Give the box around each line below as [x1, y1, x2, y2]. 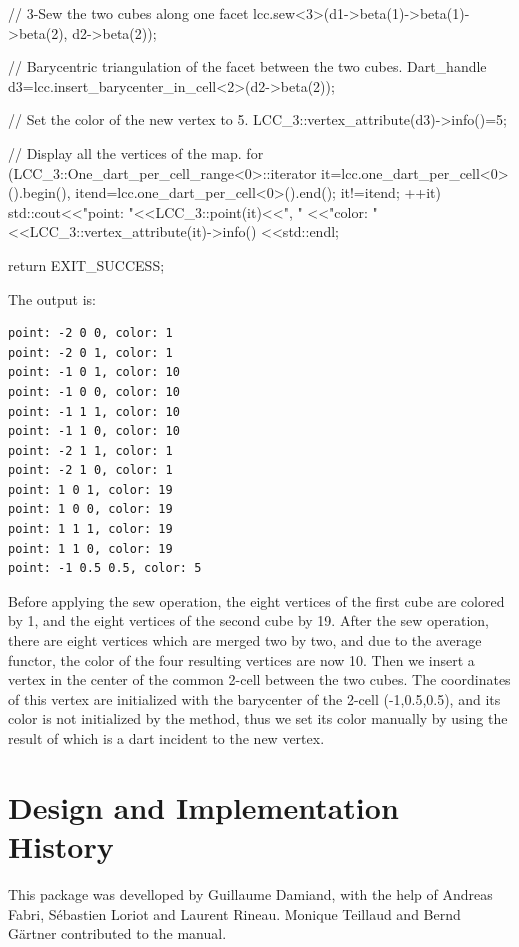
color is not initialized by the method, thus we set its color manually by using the [8, 708, 508, 729]
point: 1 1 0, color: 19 [8, 541, 173, 556]
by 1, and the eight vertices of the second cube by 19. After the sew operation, [8, 610, 489, 631]
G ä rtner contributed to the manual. [8, 923, 227, 944]
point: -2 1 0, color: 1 [8, 463, 173, 478]
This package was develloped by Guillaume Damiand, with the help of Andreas [8, 883, 493, 904]
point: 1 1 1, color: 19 [8, 522, 173, 537]
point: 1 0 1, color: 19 [8, 482, 173, 497]
